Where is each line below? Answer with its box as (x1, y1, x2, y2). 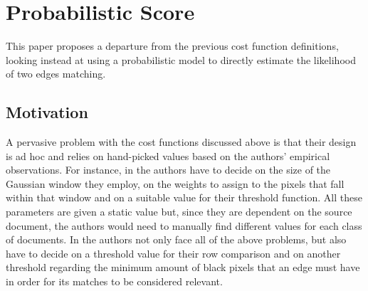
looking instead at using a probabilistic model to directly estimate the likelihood (6, 52, 356, 67)
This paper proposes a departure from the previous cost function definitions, (6, 38, 339, 53)
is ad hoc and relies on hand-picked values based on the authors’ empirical (6, 148, 330, 163)
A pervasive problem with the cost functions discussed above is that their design (6, 134, 357, 149)
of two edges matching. (6, 66, 106, 81)
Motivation (6, 101, 88, 123)
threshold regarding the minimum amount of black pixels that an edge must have (6, 260, 360, 275)
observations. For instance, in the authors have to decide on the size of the (6, 162, 331, 177)
